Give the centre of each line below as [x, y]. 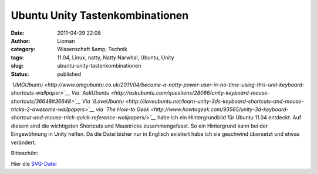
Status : [20, 74]
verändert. [23, 142]
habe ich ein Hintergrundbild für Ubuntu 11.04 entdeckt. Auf [229, 118]
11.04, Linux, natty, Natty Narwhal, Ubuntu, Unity [116, 57]
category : [23, 49]
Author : [21, 41]
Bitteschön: [25, 153]
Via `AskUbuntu [90, 93]
